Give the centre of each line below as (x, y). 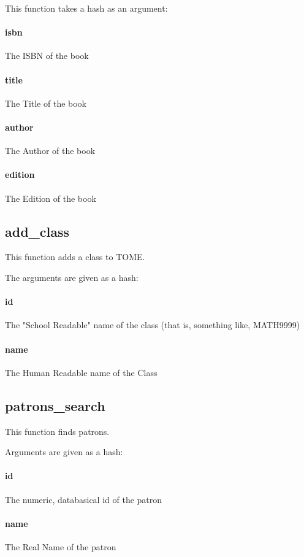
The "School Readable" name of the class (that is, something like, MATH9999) (153, 325)
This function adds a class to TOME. (75, 257)
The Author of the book (50, 151)
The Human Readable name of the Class (81, 372)
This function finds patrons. (57, 431)
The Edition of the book (51, 198)
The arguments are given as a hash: (72, 277)
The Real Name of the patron (61, 546)
